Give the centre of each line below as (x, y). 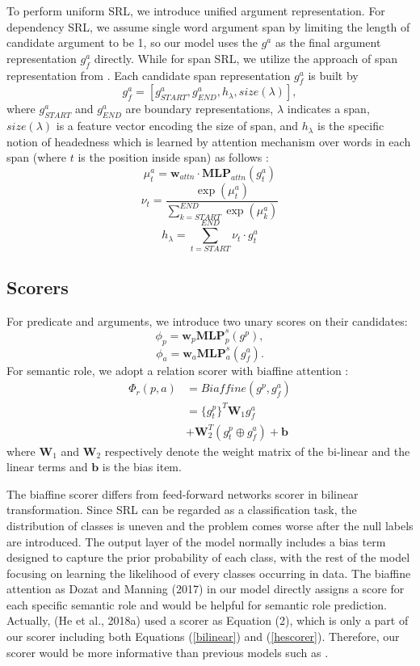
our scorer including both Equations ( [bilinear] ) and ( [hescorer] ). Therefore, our (203, 636)
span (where (37, 157)
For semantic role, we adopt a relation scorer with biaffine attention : (178, 370)
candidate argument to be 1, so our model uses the (132, 42)
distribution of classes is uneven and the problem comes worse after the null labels (210, 525)
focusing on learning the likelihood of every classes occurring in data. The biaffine (209, 573)
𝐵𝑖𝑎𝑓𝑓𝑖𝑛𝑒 (224, 389)
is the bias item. (142, 467)
